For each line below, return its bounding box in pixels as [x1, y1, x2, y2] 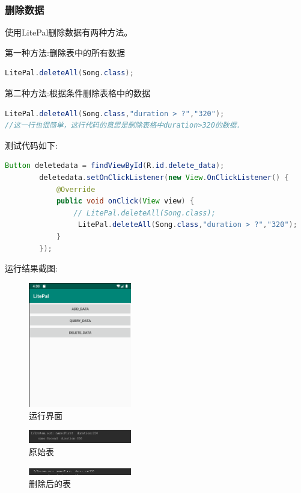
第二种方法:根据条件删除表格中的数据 [5, 87, 150, 99]
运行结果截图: [5, 262, 58, 274]
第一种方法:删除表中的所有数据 [5, 46, 125, 58]
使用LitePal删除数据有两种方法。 [5, 26, 133, 39]
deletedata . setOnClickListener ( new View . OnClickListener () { [39, 173, 289, 182]
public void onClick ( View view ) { [56, 197, 195, 206]
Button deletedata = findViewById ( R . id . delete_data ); [5, 161, 225, 170]
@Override [56, 185, 96, 194]
